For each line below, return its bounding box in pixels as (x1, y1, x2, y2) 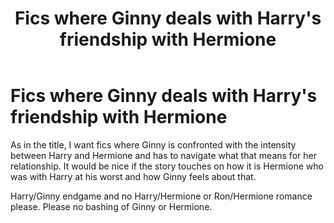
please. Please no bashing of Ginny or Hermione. (10, 200, 213, 212)
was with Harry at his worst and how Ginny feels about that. (10, 170, 257, 182)
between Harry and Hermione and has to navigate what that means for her (10, 149, 317, 161)
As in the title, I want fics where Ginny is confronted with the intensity (10, 138, 297, 151)
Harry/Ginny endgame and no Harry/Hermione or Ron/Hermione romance (10, 190, 313, 202)
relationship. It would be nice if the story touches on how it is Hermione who (10, 160, 324, 172)
